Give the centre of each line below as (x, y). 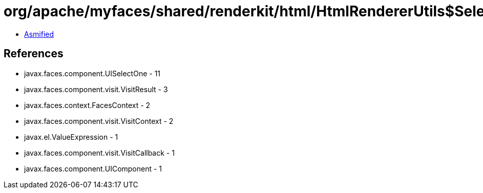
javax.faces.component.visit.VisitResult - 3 (96, 89)
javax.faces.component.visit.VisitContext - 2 (99, 121)
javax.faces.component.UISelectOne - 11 (92, 73)
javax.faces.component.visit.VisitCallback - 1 (99, 153)
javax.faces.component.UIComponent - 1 (93, 168)
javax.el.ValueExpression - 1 (71, 137)
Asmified (39, 34)
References (34, 54)
